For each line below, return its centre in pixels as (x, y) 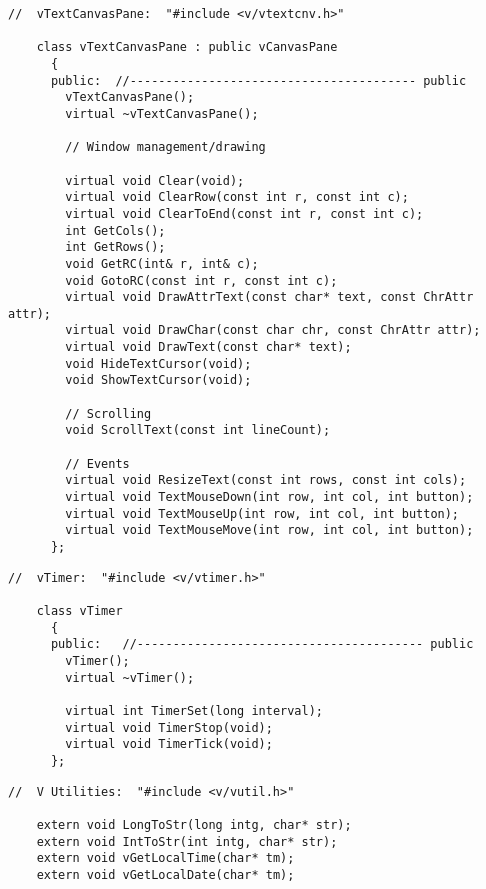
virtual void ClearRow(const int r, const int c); (237, 197)
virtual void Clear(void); (155, 180)
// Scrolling (108, 413)
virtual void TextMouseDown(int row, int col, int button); (269, 497)
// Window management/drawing (165, 147)
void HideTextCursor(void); (158, 363)
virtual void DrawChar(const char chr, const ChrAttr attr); (273, 330)
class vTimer (79, 610)
